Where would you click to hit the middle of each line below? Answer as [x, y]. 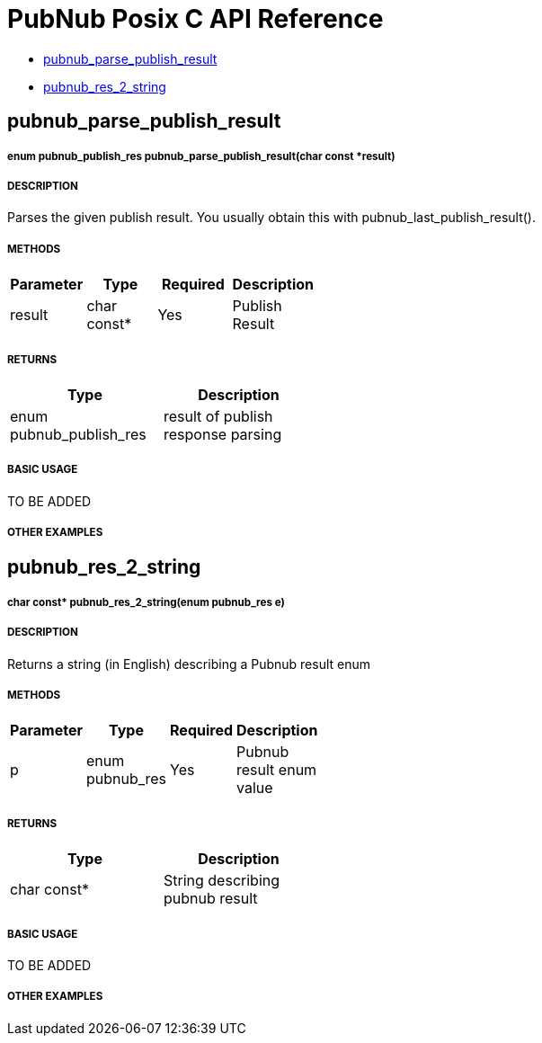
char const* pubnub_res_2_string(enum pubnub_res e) [146, 602]
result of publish [218, 416]
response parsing [223, 434]
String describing [222, 881]
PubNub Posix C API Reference [195, 19]
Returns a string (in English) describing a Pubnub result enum [189, 664]
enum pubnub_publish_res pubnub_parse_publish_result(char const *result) [201, 156]
